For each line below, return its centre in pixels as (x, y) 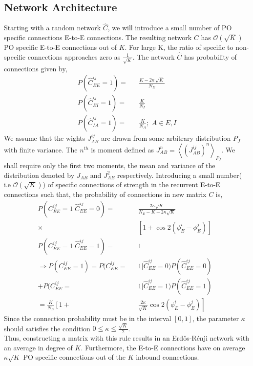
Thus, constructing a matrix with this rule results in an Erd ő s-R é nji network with (127, 338)
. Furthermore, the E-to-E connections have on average (163, 347)
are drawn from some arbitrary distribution (166, 138)
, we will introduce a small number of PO (170, 28)
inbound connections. (168, 357)
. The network (154, 56)
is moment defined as (123, 149)
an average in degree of (38, 347)
